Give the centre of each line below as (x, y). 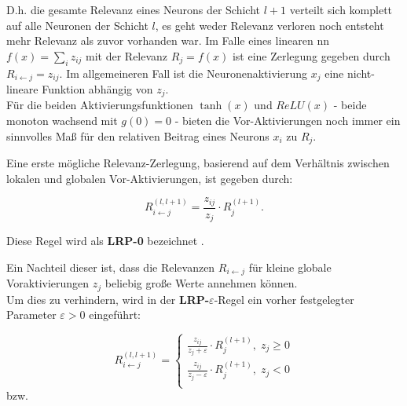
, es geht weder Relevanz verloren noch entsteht (269, 25)
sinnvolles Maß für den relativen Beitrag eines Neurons (138, 135)
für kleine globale (290, 267)
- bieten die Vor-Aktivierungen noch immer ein (288, 121)
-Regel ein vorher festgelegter (284, 299)
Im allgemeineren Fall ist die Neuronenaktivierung (187, 73)
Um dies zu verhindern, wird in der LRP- (108, 299)
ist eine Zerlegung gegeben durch (311, 55)
